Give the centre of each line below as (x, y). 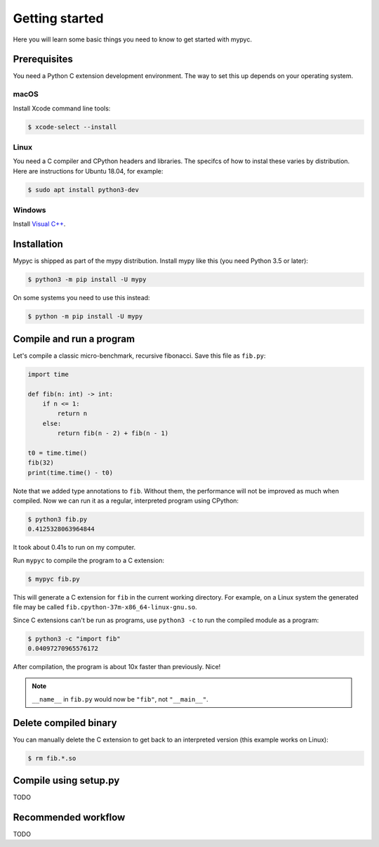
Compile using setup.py (66, 780)
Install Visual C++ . (39, 224)
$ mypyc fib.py (54, 579)
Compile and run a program (74, 338)
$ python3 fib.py (58, 519)
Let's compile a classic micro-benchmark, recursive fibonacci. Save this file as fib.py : (139, 356)
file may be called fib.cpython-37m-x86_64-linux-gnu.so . (105, 607)
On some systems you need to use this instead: (81, 298)
